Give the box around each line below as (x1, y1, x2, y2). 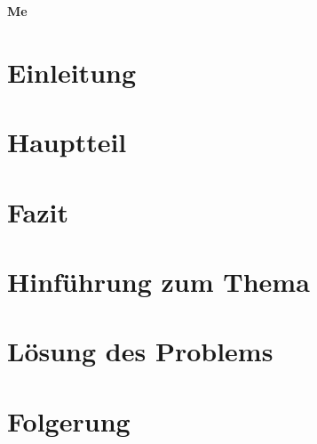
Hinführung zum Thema (7, 262, 310, 299)
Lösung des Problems (7, 333, 273, 369)
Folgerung (7, 402, 131, 439)
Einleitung (7, 53, 137, 90)
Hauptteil (7, 124, 127, 160)
